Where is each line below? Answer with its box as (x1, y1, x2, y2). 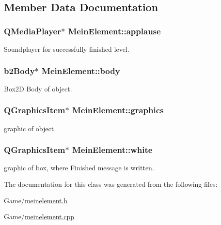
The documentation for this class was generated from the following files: (4, 179, 218, 189)
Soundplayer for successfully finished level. (4, 44, 129, 54)
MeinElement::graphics (72, 104, 164, 116)
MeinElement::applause (68, 25, 161, 37)
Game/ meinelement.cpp (4, 211, 75, 222)
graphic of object (4, 123, 54, 133)
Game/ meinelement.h (4, 195, 68, 205)
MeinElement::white (72, 144, 153, 156)
